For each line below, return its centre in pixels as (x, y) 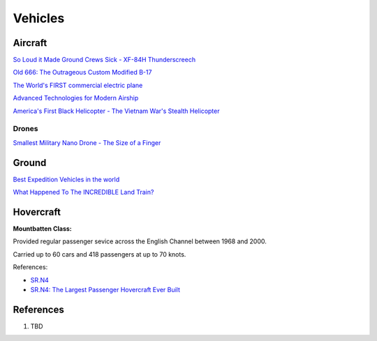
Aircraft (30, 43)
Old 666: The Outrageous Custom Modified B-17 (82, 73)
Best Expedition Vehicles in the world (66, 179)
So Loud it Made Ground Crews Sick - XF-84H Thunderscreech (104, 60)
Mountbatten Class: (43, 228)
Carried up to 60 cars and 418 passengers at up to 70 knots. (99, 254)
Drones (25, 129)
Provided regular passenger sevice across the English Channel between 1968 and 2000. (140, 241)
